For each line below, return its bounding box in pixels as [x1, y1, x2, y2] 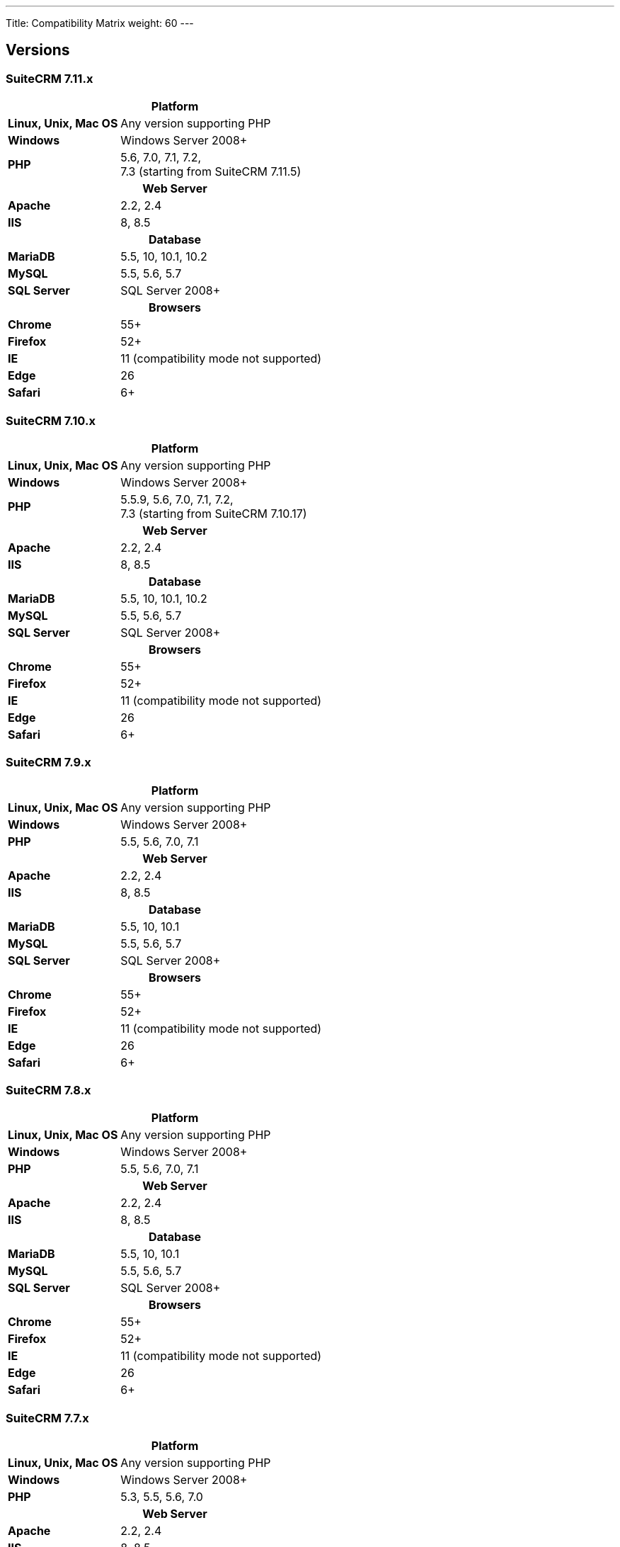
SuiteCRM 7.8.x [6, 1083, 91, 1098]
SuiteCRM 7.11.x [6, 71, 93, 86]
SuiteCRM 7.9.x [6, 755, 91, 770]
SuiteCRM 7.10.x [6, 413, 96, 428]
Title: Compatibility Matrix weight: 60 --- [6, 17, 194, 29]
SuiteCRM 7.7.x [6, 1410, 89, 1425]
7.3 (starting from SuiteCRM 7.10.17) [120, 506, 307, 521]
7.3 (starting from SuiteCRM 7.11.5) [120, 164, 302, 179]
